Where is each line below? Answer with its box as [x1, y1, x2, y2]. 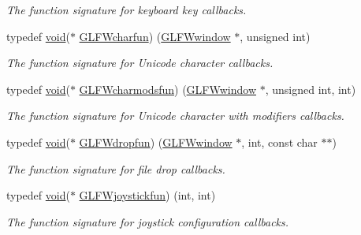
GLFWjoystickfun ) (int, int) [79, 187, 216, 203]
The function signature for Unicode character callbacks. [6, 54, 274, 71]
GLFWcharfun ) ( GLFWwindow [79, 28, 231, 44]
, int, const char [241, 133, 318, 150]
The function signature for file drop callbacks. [6, 160, 225, 177]
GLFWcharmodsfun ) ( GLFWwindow [79, 80, 256, 97]
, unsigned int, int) [265, 80, 356, 97]
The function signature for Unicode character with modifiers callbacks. [6, 107, 344, 124]
